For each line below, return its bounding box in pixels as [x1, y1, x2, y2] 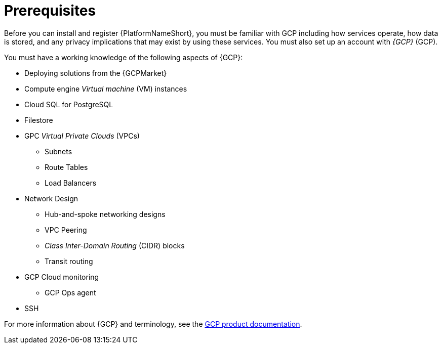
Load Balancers [45, 178, 97, 187]
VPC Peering [45, 225, 87, 234]
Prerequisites [4, 2, 96, 19]
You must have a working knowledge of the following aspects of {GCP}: [4, 53, 243, 62]
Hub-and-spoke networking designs [45, 209, 166, 219]
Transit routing [45, 256, 93, 266]
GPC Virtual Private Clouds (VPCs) [24, 131, 140, 140]
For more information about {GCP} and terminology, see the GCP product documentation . [4, 319, 302, 328]
